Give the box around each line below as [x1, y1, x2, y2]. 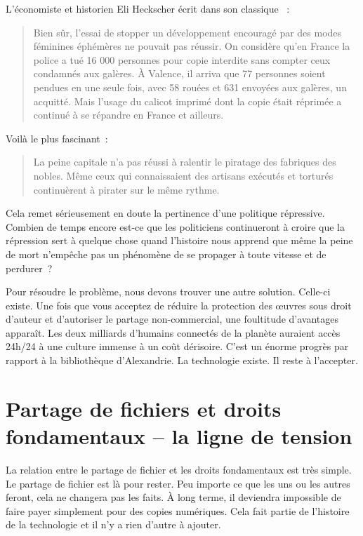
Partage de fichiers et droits [6, 394, 282, 422]
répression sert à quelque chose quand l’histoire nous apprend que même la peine [6, 233, 353, 248]
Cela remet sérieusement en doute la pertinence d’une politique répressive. [6, 206, 325, 220]
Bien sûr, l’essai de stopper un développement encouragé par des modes [33, 25, 342, 39]
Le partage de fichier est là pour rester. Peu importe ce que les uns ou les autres [6, 476, 350, 490]
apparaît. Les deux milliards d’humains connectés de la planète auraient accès [6, 325, 341, 340]
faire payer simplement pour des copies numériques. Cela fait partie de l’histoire [6, 503, 350, 518]
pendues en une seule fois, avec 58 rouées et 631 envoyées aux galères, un [33, 79, 347, 94]
